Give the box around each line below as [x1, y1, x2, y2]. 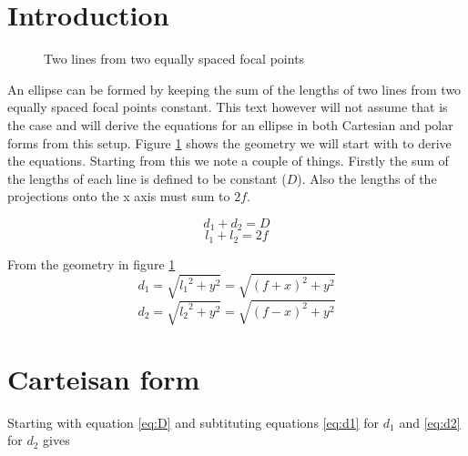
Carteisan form [7, 360, 200, 397]
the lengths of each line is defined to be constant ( [7, 168, 287, 187]
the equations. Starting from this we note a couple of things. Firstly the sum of [7, 151, 449, 170]
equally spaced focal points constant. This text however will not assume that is [7, 97, 448, 117]
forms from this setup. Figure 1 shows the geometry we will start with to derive [7, 133, 452, 152]
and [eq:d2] [399, 412, 461, 431]
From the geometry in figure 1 [7, 254, 176, 273]
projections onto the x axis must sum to [7, 187, 230, 206]
